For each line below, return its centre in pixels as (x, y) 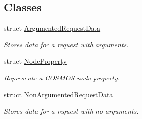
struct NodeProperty (35, 61)
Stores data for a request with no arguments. (71, 111)
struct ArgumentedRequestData (52, 28)
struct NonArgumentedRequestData (59, 94)
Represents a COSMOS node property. (62, 77)
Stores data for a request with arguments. (66, 44)
